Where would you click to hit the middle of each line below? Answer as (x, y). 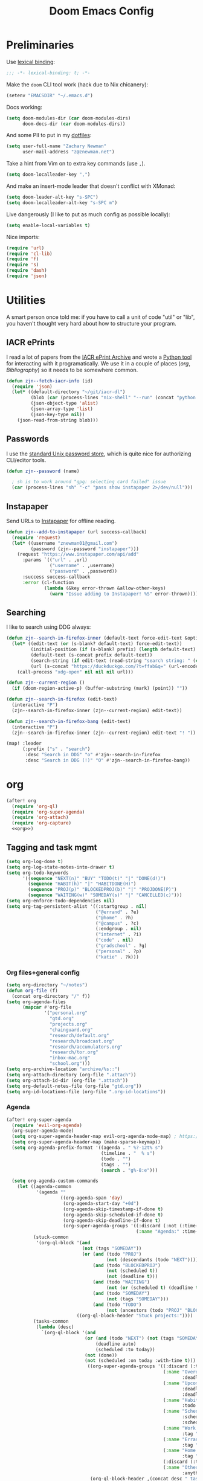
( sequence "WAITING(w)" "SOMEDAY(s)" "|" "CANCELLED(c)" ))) (105, 895)
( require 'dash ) (27, 271)
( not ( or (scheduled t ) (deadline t (152, 1288)
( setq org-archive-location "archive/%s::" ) (63, 1069)
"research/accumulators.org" (86, 1047)
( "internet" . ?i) (119, 934)
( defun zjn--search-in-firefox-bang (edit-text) (69, 721)
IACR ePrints (31, 342)
